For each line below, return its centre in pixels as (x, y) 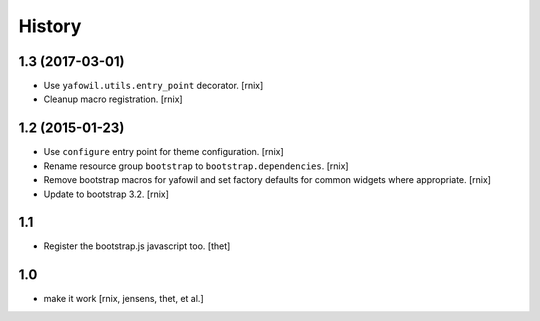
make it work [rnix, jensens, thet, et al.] (123, 299)
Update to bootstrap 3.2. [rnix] (106, 194)
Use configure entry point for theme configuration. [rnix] (163, 152)
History (50, 26)
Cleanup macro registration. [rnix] (113, 99)
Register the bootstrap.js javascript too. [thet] (137, 246)
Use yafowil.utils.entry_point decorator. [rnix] (153, 86)
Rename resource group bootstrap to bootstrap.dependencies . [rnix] (196, 166)
